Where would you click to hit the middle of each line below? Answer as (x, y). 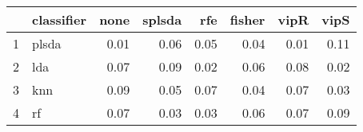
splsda (162, 19)
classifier (60, 19)
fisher (247, 19)
